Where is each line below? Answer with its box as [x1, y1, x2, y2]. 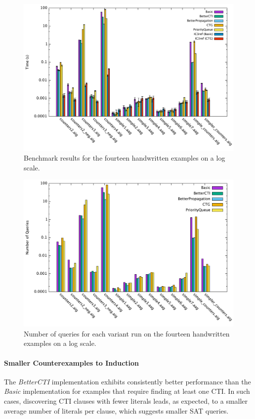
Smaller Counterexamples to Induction [4, 357, 139, 368]
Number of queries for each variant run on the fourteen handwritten [24, 328, 230, 338]
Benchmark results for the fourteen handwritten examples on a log [24, 153, 225, 163]
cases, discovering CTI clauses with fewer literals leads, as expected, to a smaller [4, 395, 248, 406]
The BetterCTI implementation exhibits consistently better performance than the [4, 376, 251, 386]
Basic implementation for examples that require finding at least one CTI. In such [4, 386, 250, 396]
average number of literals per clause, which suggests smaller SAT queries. [4, 405, 229, 416]
